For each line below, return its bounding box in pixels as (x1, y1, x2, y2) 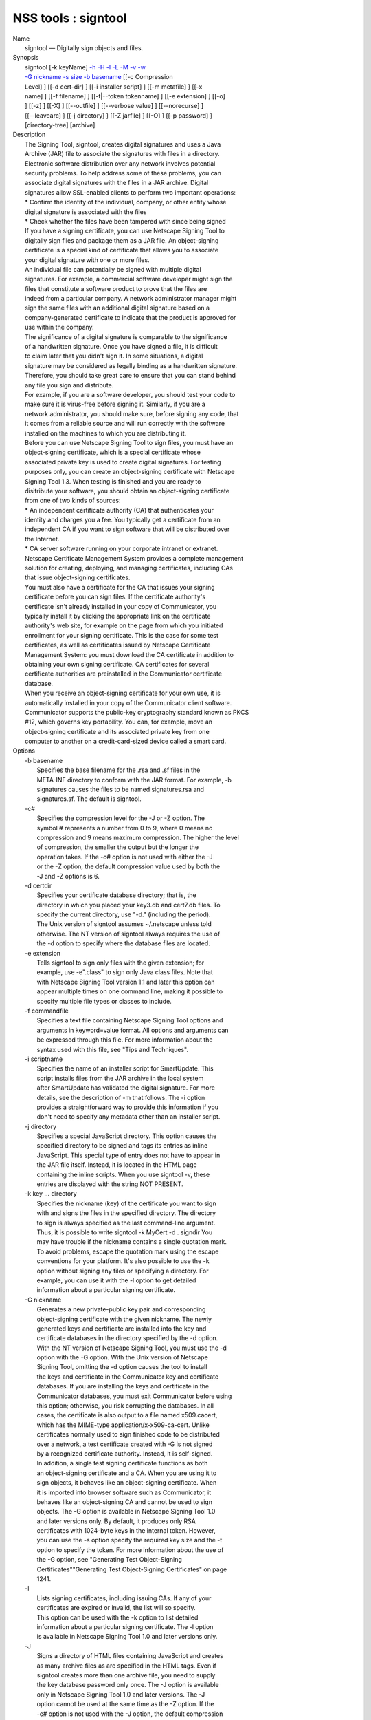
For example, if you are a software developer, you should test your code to (25, 391, 236, 398)
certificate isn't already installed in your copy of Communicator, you (25, 602, 217, 610)
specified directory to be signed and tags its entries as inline (36, 1141, 208, 1150)
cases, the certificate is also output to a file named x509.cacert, (36, 1411, 218, 1419)
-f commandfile (25, 1007, 69, 1015)
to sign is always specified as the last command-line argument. (36, 1218, 216, 1227)
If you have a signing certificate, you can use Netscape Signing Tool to (25, 227, 225, 235)
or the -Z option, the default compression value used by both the (36, 862, 221, 870)
